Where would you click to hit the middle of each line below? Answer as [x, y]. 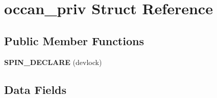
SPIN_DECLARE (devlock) [53, 62]
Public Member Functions [74, 40]
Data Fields [35, 89]
